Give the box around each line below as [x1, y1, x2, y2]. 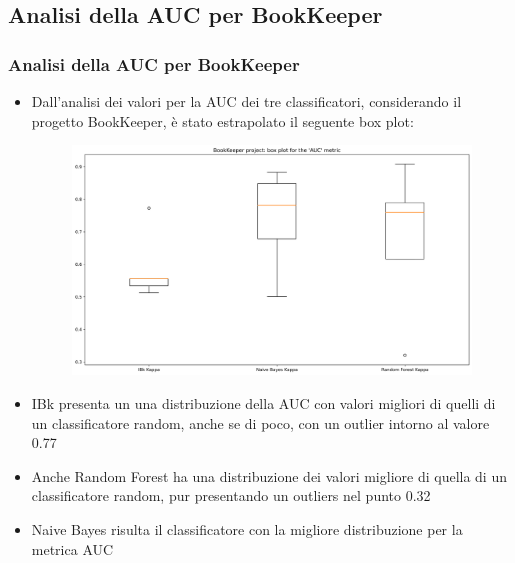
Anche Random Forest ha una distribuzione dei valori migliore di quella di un [31, 465, 507, 486]
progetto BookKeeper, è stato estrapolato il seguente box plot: [31, 110, 414, 131]
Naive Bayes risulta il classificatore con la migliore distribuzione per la [31, 518, 463, 539]
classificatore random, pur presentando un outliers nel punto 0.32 [31, 485, 431, 506]
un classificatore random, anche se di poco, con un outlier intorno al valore [31, 412, 490, 433]
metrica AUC [31, 538, 114, 559]
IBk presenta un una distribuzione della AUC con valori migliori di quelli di [31, 392, 496, 413]
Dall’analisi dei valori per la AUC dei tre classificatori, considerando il [31, 91, 462, 111]
